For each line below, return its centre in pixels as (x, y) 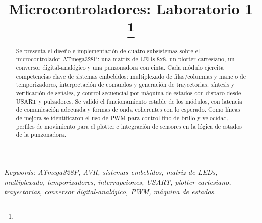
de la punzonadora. (41, 135)
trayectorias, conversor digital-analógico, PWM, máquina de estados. (110, 192)
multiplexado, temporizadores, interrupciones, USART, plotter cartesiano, (118, 181)
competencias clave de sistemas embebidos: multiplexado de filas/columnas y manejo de (131, 76)
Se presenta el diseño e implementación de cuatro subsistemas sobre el (108, 51)
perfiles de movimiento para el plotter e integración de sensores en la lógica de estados (129, 126)
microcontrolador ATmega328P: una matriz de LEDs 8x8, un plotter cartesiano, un (125, 59)
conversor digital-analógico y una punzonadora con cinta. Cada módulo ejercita (120, 68)
